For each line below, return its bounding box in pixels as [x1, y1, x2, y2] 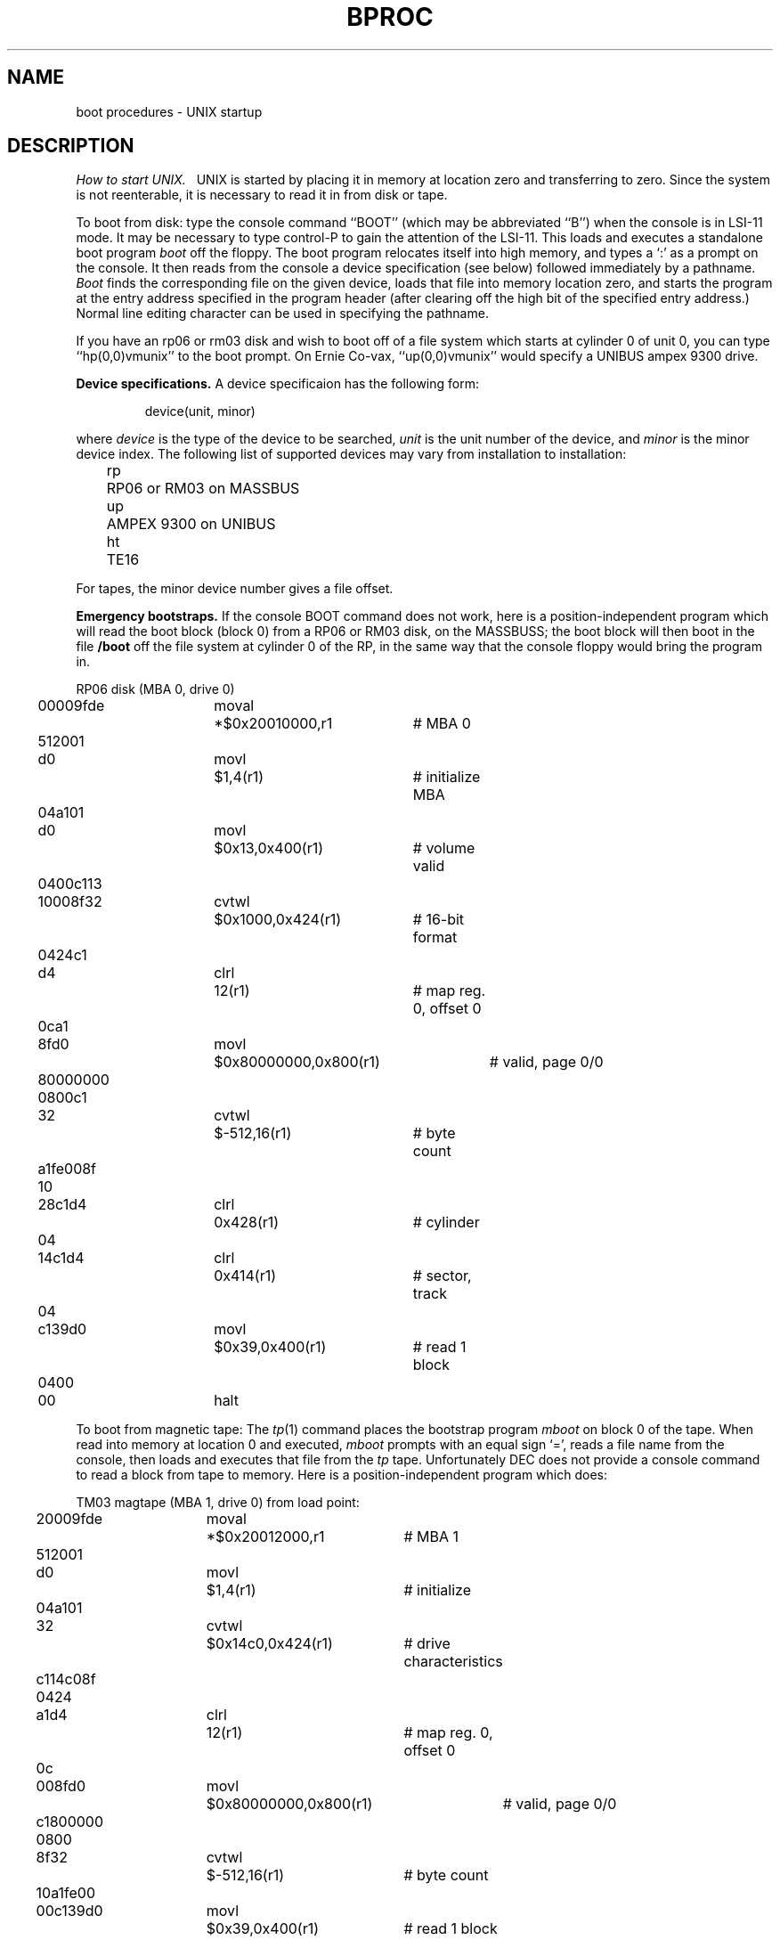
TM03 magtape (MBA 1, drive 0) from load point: [76, 1495, 360, 1511]
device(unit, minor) [144, 403, 256, 420]
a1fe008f [37, 1160, 97, 1178]
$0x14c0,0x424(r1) [206, 1634, 333, 1653]
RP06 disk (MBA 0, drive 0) [76, 681, 235, 697]
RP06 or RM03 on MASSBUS [106, 479, 300, 498]
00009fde [37, 697, 105, 715]
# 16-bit [412, 910, 465, 929]
